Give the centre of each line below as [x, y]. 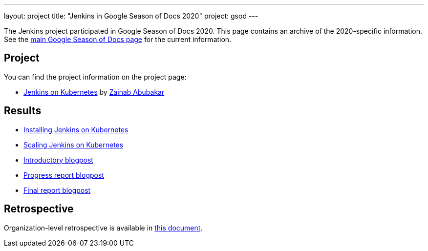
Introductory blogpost [58, 160]
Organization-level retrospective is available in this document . [103, 228]
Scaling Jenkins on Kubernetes [74, 145]
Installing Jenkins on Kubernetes [76, 129]
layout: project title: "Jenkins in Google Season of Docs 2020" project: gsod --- [131, 16]
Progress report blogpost [64, 175]
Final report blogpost [57, 190]
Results [23, 111]
